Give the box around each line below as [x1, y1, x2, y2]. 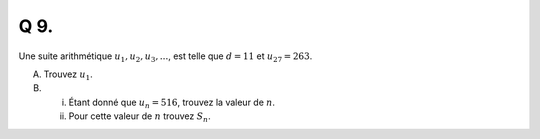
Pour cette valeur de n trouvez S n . [68, 110, 211, 124]
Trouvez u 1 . [43, 68, 94, 82]
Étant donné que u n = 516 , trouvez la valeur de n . [68, 96, 275, 110]
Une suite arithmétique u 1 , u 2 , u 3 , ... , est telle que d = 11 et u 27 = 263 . [18, 50, 313, 64]
